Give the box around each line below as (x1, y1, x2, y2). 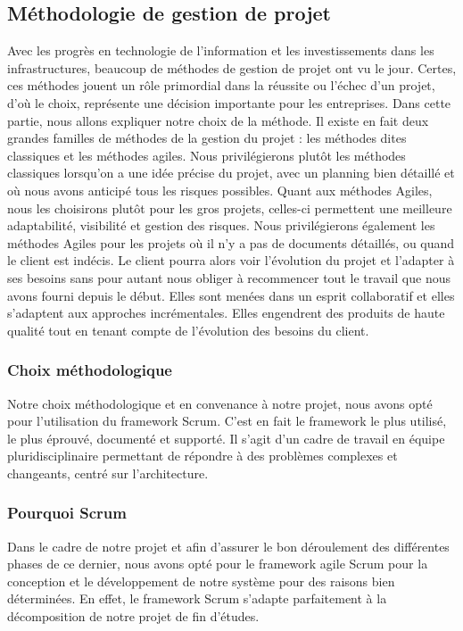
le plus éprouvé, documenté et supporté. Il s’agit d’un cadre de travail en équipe (7, 428, 445, 447)
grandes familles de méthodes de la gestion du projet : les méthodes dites (7, 129, 407, 147)
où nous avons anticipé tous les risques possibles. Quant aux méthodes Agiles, (7, 180, 433, 199)
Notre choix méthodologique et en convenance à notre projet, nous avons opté (7, 394, 433, 412)
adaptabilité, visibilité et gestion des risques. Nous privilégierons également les (7, 216, 435, 235)
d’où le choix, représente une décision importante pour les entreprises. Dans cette (7, 93, 451, 112)
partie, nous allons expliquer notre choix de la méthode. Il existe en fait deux (7, 111, 429, 129)
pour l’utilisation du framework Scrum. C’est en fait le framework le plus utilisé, (7, 411, 447, 430)
